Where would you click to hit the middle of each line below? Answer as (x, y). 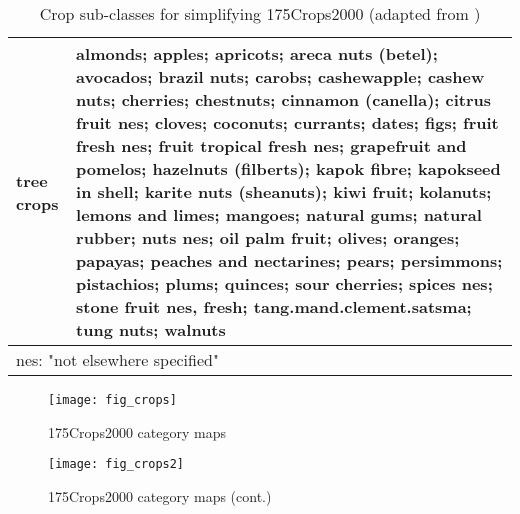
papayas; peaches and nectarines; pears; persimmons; (289, 260)
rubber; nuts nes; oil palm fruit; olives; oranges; (268, 237)
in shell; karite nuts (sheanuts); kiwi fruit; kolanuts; (284, 191)
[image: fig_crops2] (116, 464)
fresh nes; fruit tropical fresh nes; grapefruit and (271, 145)
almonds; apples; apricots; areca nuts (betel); (257, 53)
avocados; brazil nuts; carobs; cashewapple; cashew (280, 76)
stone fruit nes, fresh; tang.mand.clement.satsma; (274, 306)
